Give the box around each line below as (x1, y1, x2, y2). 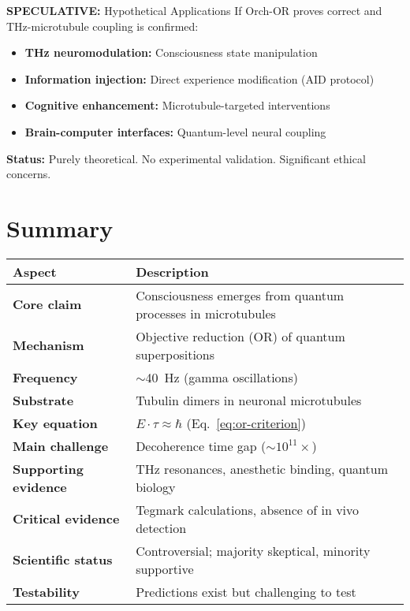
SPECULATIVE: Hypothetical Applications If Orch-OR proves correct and (6, 2, 382, 18)
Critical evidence (13, 509, 120, 528)
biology (136, 477, 176, 496)
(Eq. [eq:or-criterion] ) (186, 413, 307, 432)
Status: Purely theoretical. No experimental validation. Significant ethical (6, 150, 366, 166)
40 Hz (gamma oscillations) (145, 367, 299, 386)
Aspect (13, 262, 57, 281)
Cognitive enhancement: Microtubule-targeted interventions (24, 97, 330, 114)
